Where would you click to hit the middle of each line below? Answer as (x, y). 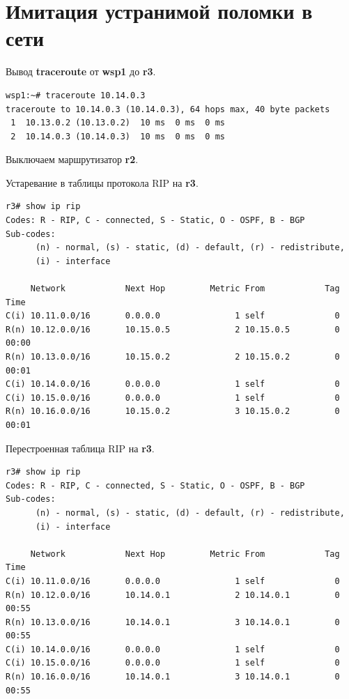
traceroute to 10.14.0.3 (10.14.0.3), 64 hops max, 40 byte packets (168, 109)
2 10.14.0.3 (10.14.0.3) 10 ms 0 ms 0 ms (118, 136)
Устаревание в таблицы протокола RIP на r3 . (102, 182)
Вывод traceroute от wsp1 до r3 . (81, 71)
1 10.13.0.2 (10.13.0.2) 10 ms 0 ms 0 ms (118, 123)
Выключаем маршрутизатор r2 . (72, 159)
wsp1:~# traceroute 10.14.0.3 (76, 95)
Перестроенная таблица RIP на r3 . (80, 448)
